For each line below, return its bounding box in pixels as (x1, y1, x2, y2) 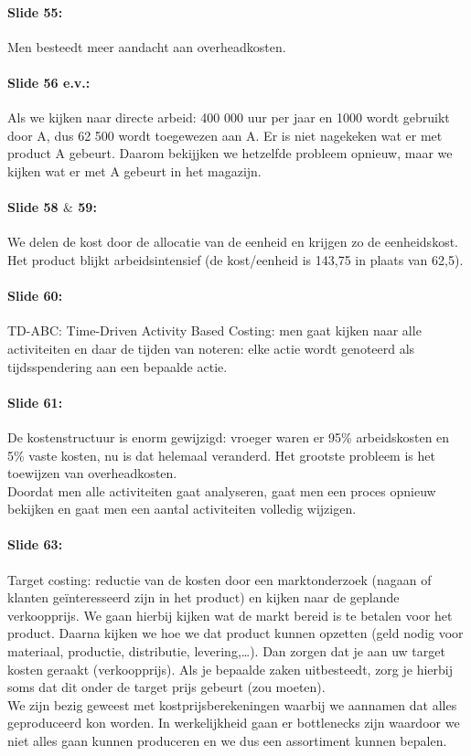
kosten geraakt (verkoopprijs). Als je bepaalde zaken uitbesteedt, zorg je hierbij (7, 659, 454, 678)
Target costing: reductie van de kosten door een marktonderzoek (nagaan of (7, 570, 432, 589)
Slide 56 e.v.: (7, 72, 91, 91)
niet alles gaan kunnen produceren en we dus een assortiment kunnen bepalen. (7, 731, 447, 751)
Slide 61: (7, 392, 63, 411)
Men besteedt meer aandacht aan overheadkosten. (7, 37, 286, 56)
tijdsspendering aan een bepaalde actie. (7, 357, 228, 376)
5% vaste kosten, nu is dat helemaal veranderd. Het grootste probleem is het (7, 445, 435, 464)
